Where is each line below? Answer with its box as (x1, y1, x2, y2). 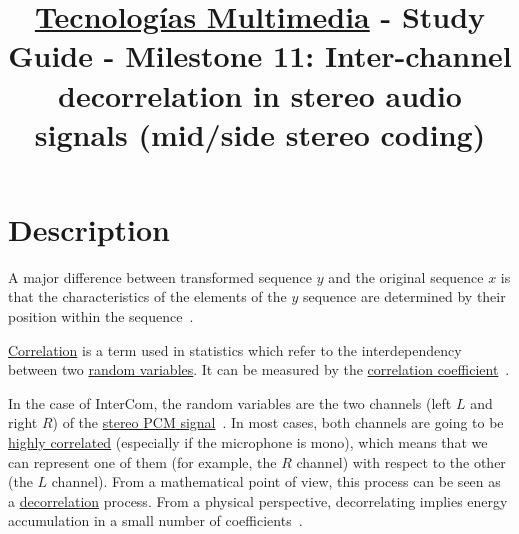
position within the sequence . (8, 306, 194, 327)
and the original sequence (328, 266, 484, 287)
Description (8, 208, 171, 249)
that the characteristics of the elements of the (8, 286, 287, 307)
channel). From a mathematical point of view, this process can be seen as (51, 471, 501, 492)
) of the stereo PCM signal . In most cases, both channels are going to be (52, 412, 504, 433)
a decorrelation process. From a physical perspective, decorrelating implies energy (8, 490, 508, 511)
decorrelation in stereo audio (58, 74, 462, 115)
